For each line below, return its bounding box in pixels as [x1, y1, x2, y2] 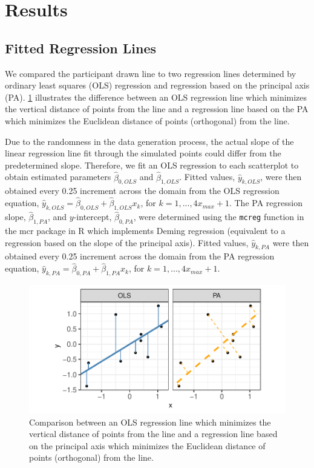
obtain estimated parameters [5, 170, 111, 183]
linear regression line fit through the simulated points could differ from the [5, 147, 281, 159]
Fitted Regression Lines [5, 38, 157, 57]
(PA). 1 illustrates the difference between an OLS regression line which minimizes [5, 90, 307, 103]
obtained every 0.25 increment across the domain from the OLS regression [5, 184, 280, 197]
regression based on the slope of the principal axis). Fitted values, [5, 236, 249, 249]
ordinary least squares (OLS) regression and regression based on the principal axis [5, 79, 310, 92]
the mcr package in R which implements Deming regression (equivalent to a [5, 224, 286, 236]
